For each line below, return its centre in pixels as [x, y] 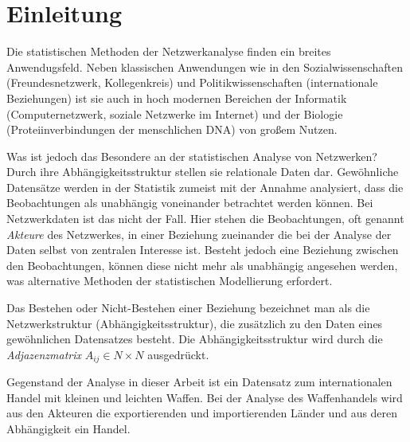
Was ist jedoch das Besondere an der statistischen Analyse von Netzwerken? [192, 156]
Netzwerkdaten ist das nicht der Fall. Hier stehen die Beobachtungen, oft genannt [205, 219]
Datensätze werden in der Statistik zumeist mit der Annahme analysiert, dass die [205, 187]
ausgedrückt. [178, 354]
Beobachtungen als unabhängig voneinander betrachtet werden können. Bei [190, 203]
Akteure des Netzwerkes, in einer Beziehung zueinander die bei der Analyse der [199, 234]
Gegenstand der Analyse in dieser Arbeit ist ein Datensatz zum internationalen [199, 382]
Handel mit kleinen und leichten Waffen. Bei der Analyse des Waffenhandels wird [205, 397]
